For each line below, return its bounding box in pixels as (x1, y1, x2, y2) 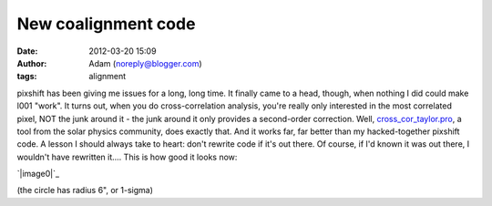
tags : (16, 71, 37, 82)
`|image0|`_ (16, 169, 59, 180)
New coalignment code (16, 14, 196, 34)
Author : (16, 57, 47, 68)
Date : (16, 46, 38, 57)
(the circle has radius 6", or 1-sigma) (16, 185, 154, 196)
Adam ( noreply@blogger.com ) (88, 57, 202, 68)
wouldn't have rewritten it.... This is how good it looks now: (16, 151, 238, 162)
